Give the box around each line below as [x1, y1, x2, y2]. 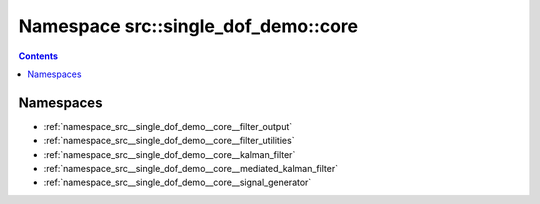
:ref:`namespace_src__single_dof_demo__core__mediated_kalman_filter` [43, 163, 339, 175]
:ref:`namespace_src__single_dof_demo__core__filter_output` [43, 120, 293, 132]
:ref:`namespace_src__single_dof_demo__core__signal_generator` [43, 176, 312, 189]
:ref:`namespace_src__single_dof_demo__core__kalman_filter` [43, 148, 296, 160]
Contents [18, 50, 59, 62]
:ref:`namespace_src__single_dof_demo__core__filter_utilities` [43, 135, 295, 147]
